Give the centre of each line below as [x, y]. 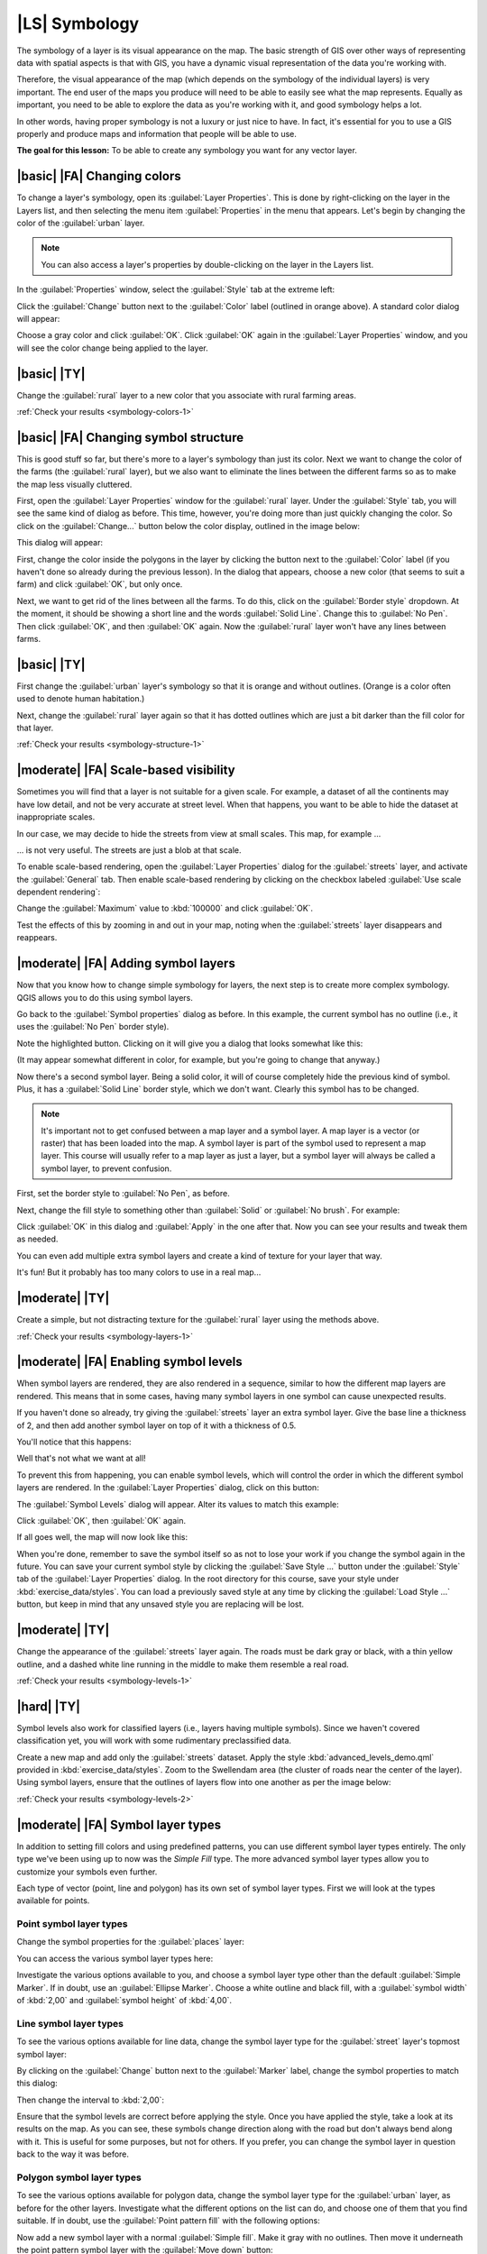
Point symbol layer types [72, 1924]
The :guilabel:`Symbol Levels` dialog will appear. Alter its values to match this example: [178, 1504]
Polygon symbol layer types [79, 2177]
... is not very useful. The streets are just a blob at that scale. [129, 850]
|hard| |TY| [49, 1706]
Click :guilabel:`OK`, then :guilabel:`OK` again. [101, 1520]
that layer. [35, 728]
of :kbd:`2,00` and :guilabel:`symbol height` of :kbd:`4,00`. [124, 2000]
